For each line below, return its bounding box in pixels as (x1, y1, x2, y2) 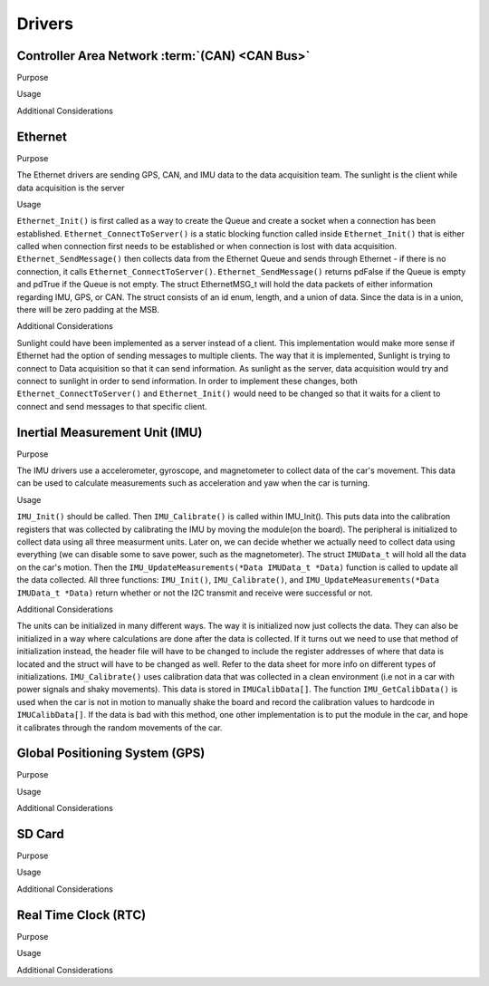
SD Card (16, 826, 64, 842)
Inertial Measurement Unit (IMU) (16, 424, 203, 440)
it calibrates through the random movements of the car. (16, 721, 223, 733)
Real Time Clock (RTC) (16, 907, 147, 923)
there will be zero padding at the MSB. (16, 304, 160, 315)
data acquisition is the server (16, 182, 126, 193)
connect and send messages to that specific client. (16, 401, 207, 411)
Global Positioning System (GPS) (16, 746, 206, 761)
